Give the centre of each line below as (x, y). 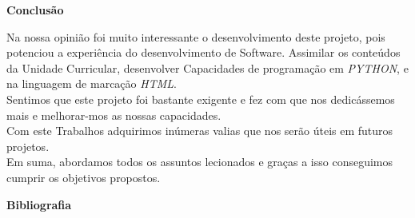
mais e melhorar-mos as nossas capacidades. (114, 115)
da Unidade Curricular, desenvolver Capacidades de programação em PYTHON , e (207, 67)
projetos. (28, 146)
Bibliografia (39, 204)
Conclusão (35, 10)
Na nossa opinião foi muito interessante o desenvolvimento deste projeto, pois (196, 36)
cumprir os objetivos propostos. (84, 177)
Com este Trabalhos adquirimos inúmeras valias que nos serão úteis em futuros (200, 131)
